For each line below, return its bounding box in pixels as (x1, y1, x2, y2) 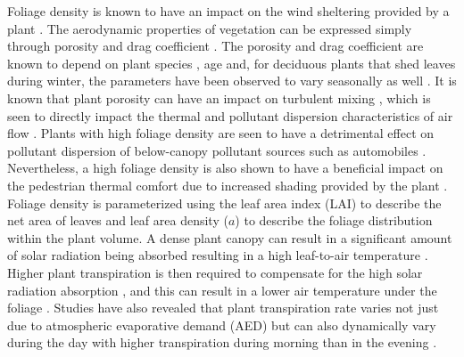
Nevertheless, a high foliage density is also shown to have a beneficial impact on (7, 158, 443, 177)
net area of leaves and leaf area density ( (7, 211, 228, 230)
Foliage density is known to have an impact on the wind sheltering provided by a (7, 2, 450, 20)
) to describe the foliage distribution (235, 211, 433, 230)
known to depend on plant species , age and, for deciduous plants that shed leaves (7, 53, 456, 72)
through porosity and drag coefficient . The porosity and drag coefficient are (7, 37, 424, 55)
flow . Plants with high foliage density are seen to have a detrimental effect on (7, 124, 435, 142)
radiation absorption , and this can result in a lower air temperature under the (7, 280, 437, 299)
